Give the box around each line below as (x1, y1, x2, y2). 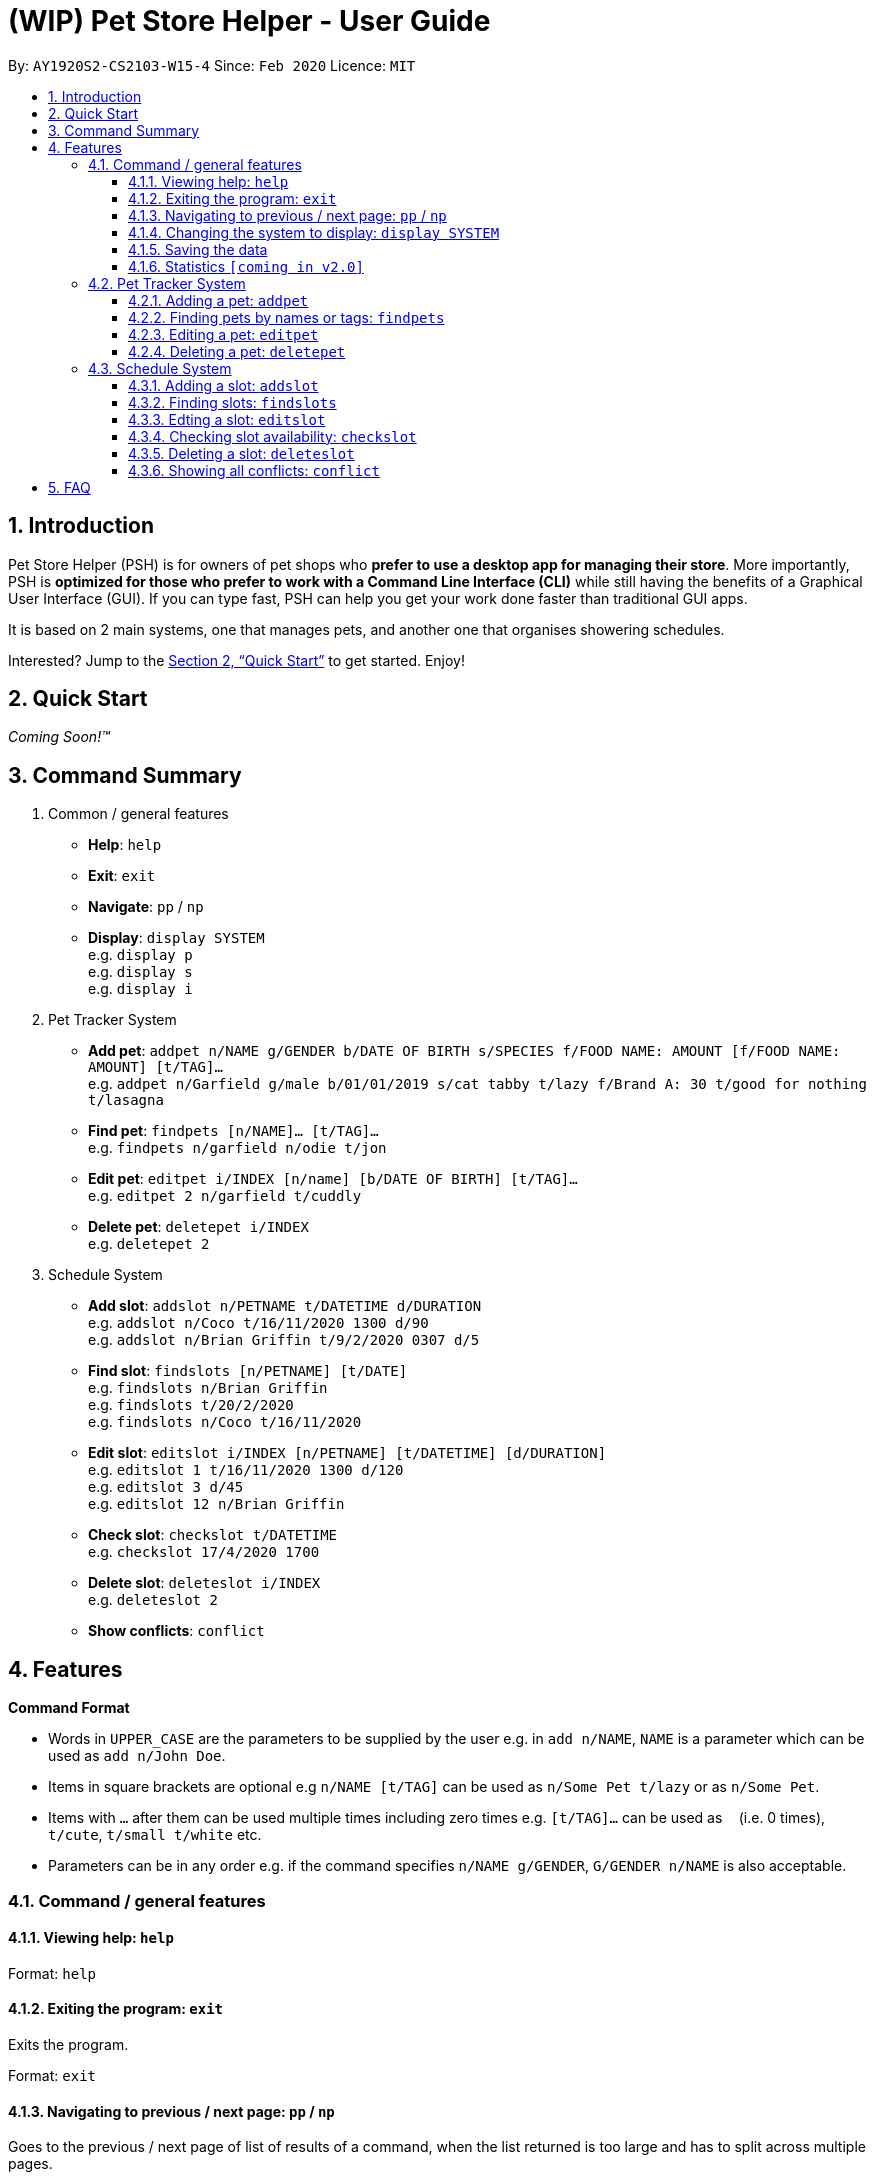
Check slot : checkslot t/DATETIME (88, 1526, 337, 1544)
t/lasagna (88, 1092, 164, 1109)
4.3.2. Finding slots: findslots (128, 393, 337, 411)
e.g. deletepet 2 (88, 1235, 210, 1253)
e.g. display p (88, 946, 193, 964)
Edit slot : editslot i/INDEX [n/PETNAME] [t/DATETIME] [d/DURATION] (88, 1444, 607, 1462)
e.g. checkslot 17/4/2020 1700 (88, 1543, 320, 1561)
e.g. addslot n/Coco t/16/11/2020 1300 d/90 (88, 1314, 429, 1332)
